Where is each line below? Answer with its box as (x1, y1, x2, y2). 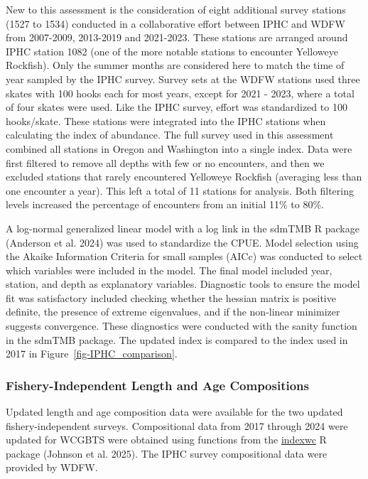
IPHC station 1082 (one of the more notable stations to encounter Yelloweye (6, 43, 338, 58)
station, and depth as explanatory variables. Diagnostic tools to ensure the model (6, 276, 360, 291)
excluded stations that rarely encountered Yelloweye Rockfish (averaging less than (6, 169, 362, 184)
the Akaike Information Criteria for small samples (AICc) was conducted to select (6, 249, 363, 264)
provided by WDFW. (6, 460, 98, 475)
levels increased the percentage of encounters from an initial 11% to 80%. (6, 197, 324, 212)
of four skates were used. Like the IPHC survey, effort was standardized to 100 (6, 99, 347, 114)
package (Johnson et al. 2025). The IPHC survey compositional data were (6, 446, 328, 461)
